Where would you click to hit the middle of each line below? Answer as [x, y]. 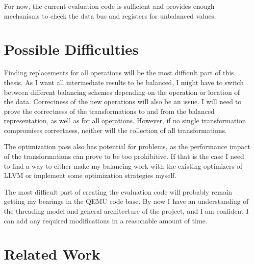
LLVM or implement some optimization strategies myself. [90, 175]
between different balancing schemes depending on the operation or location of [122, 92]
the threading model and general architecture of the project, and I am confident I [126, 211]
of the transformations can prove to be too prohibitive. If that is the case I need [124, 156]
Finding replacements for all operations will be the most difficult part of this [119, 73]
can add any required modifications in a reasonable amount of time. [106, 220]
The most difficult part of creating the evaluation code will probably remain [118, 191]
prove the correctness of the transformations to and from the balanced [109, 111]
